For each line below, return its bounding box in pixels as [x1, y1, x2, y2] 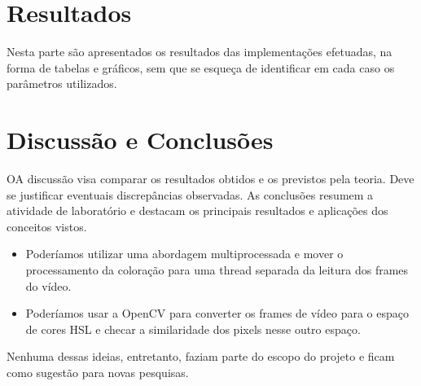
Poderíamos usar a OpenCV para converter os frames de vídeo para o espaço [25, 305, 409, 322]
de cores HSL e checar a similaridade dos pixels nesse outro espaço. [25, 320, 361, 337]
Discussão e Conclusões [7, 123, 274, 156]
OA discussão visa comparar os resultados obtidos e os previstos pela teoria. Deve [7, 170, 414, 187]
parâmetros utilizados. [7, 75, 117, 92]
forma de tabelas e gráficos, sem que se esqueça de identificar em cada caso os [7, 59, 395, 76]
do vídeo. [25, 277, 72, 294]
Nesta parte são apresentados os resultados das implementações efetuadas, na [7, 43, 392, 60]
